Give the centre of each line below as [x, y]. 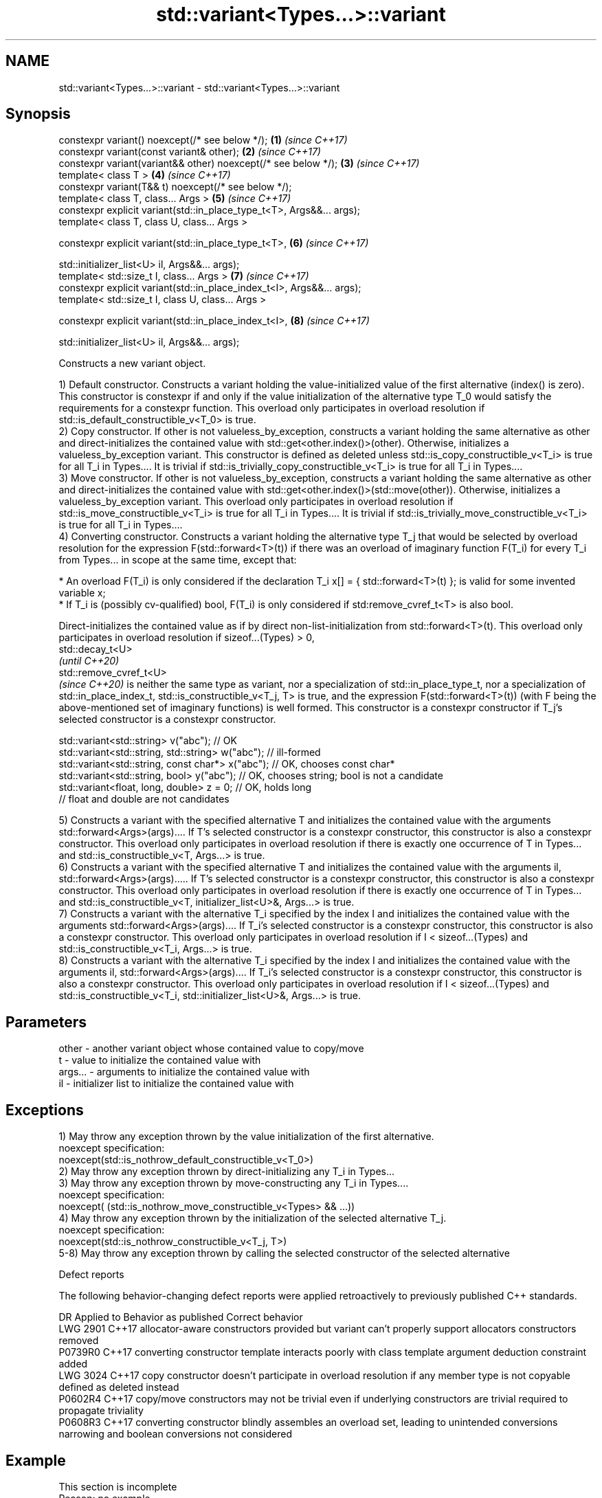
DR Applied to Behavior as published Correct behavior [181, 1317]
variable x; [82, 593]
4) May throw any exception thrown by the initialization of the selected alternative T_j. [253, 1218]
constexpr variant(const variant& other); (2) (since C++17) [190, 152]
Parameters [46, 1022]
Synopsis [38, 114]
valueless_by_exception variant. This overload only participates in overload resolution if [256, 502]
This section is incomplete [118, 1486]
